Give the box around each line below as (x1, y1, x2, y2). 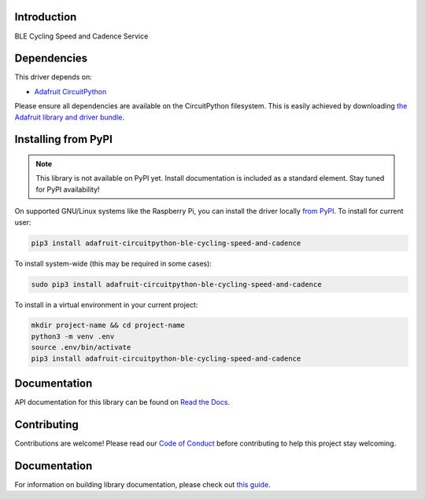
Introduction (14, 10, 77, 24)
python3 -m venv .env (31, 332, 115, 341)
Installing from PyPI (14, 133, 113, 146)
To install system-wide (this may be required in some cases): (14, 259, 213, 268)
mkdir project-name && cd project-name (31, 321, 185, 330)
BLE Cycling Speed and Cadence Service (14, 31, 149, 41)
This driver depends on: (14, 72, 92, 82)
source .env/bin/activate (31, 343, 131, 352)
